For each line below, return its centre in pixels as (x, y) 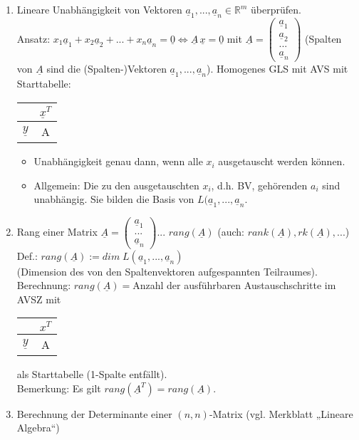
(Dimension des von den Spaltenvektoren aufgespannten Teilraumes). (167, 271)
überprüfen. (276, 9)
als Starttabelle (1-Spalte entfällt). (92, 374)
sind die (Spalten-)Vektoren (106, 69)
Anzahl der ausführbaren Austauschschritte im (234, 285)
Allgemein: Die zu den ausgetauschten (116, 185)
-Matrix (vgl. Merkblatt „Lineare (281, 413)
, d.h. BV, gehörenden (259, 185)
